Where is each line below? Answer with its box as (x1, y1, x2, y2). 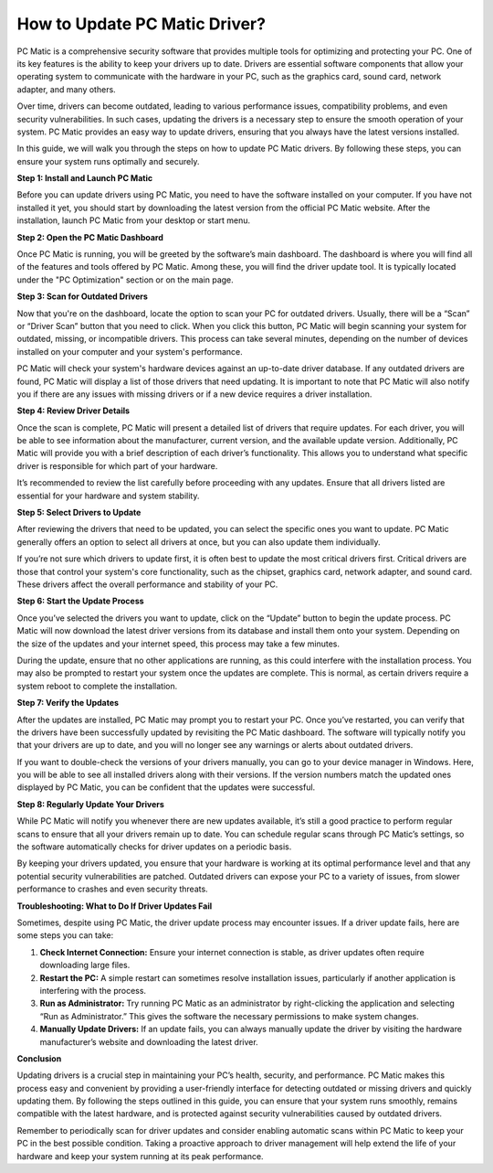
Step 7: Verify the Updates (16, 698, 119, 709)
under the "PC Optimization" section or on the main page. (16, 274, 235, 285)
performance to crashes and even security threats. (16, 883, 209, 895)
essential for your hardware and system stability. (16, 490, 200, 501)
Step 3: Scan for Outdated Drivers (16, 291, 148, 302)
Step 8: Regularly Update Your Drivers (16, 798, 164, 809)
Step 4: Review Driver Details (16, 405, 131, 416)
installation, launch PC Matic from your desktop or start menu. (16, 215, 251, 226)
